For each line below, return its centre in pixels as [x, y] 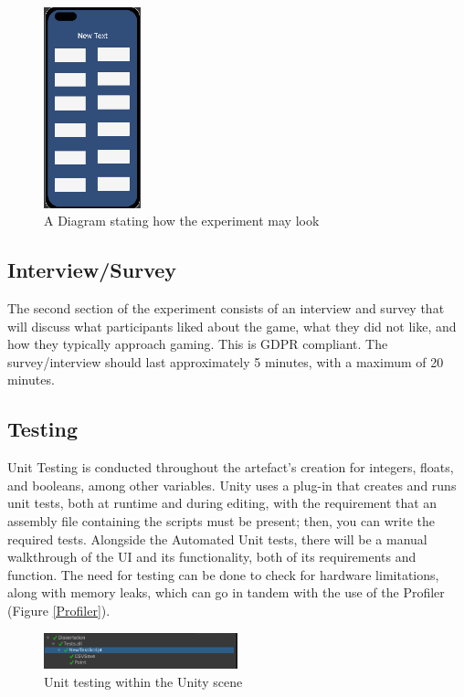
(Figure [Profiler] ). [59, 610]
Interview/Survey [92, 270]
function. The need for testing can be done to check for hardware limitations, [223, 574]
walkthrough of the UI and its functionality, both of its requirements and [212, 557]
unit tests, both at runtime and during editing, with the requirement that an [222, 503]
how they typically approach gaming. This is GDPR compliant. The [198, 344]
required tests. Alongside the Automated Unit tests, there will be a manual [217, 539]
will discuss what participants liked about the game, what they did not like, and [232, 326]
